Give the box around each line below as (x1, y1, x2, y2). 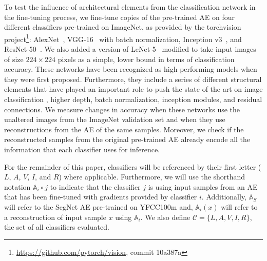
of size (4, 53, 24, 64)
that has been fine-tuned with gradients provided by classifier (4, 191, 197, 202)
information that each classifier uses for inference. (4, 144, 160, 154)
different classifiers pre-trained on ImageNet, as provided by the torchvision (4, 22, 241, 32)
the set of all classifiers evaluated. (4, 222, 109, 232)
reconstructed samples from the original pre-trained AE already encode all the (4, 134, 251, 145)
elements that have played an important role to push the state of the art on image (4, 84, 263, 94)
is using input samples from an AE (148, 181, 258, 192)
